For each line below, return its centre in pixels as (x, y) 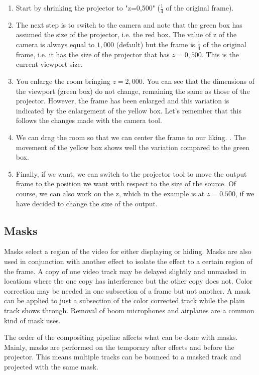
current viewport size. (49, 64)
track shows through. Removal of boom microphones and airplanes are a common (129, 310)
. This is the (220, 54)
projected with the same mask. (51, 366)
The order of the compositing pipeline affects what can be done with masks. (121, 337)
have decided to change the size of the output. (87, 203)
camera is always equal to (55, 44)
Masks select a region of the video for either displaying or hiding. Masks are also (128, 251)
